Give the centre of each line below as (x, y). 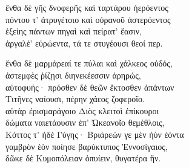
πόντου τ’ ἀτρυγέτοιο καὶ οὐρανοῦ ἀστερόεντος (88, 19)
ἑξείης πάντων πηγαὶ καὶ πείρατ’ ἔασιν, (74, 31)
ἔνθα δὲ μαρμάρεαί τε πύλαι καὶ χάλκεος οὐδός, (89, 63)
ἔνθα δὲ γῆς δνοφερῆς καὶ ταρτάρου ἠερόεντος (87, 7)
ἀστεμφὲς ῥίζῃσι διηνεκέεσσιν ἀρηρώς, (73, 75)
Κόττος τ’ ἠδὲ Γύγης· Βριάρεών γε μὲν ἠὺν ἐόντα (95, 134)
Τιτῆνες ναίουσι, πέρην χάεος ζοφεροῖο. (75, 99)
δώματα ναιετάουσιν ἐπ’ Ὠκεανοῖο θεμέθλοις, (85, 122)
